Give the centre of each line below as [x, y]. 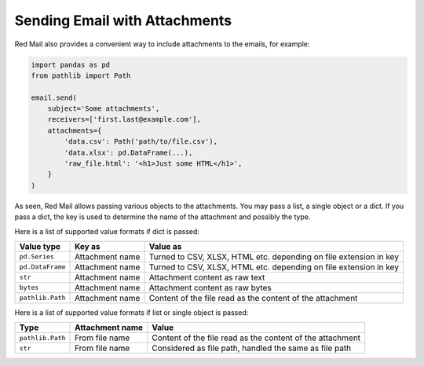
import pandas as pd [70, 64]
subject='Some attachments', [104, 109]
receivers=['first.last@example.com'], [124, 119]
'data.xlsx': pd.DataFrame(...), [128, 152]
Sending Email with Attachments [123, 20]
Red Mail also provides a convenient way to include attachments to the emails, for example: [162, 44]
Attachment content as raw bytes [210, 287]
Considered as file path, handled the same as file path [252, 348]
